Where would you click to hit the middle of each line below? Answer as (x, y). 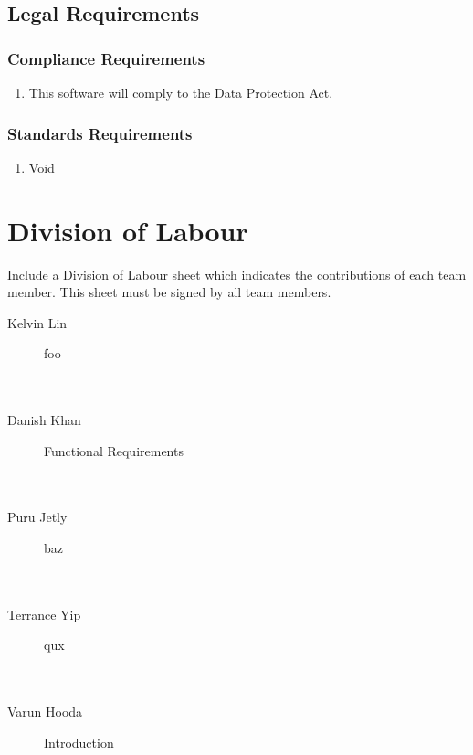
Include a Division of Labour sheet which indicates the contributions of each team (237, 274)
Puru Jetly (37, 517)
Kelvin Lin (37, 322)
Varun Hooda (45, 712)
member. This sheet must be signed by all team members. (169, 292)
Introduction (79, 742)
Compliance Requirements (106, 58)
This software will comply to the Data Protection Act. (181, 92)
